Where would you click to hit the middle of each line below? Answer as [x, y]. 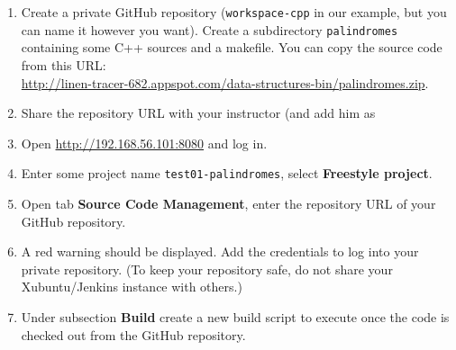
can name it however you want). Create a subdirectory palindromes [210, 29]
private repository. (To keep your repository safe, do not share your [207, 269]
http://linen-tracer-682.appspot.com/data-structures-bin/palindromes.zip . [225, 82]
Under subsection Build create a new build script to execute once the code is [235, 316]
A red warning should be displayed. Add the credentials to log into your [220, 251]
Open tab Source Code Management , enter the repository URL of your [228, 203]
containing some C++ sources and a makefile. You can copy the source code [232, 47]
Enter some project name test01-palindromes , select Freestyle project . [227, 173]
